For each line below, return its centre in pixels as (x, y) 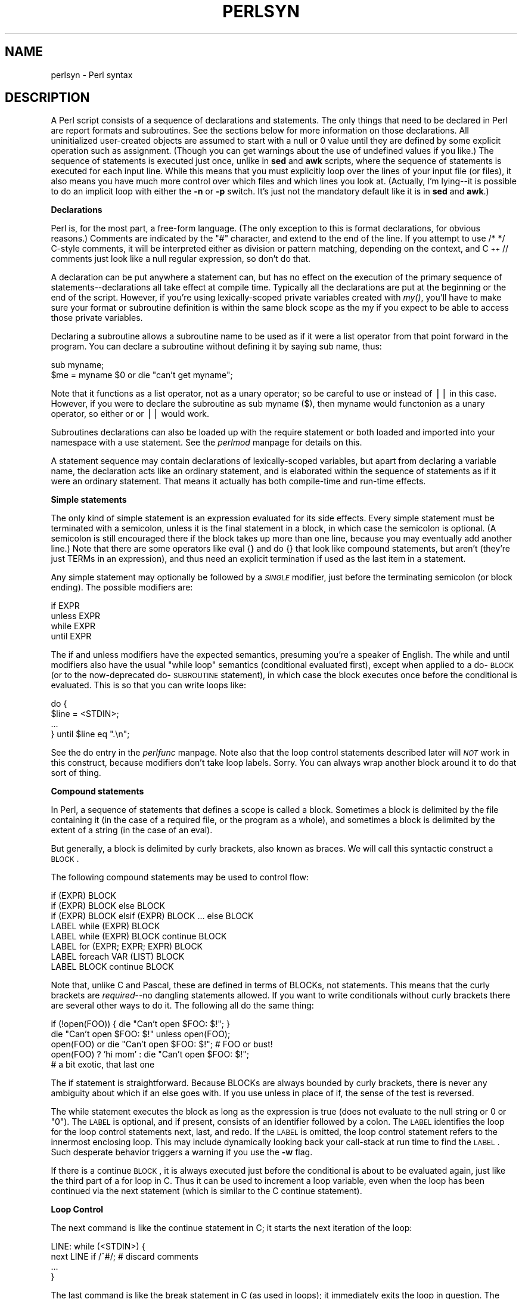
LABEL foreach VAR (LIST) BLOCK (118, 957)
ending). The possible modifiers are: (122, 587)
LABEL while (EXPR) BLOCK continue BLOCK (139, 936)
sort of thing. (76, 773)
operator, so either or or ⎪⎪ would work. (130, 414)
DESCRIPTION (47, 98)
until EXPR (71, 636)
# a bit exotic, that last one (103, 1065)
